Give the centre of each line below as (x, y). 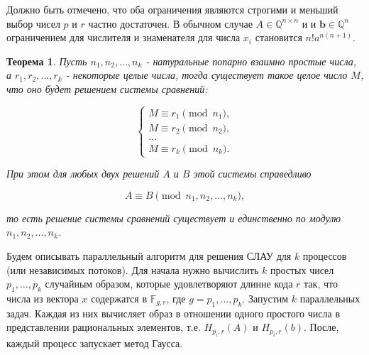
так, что (321, 284)
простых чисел (302, 269)
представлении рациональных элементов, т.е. (104, 327)
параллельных (330, 298)
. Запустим (265, 298)
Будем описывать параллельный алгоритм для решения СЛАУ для (149, 255)
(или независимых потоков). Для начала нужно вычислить (133, 269)
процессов (325, 255)
